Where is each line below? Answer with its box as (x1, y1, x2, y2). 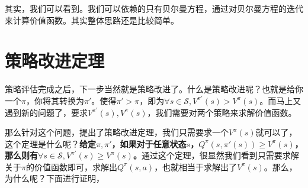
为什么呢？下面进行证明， (5, 172, 104, 184)
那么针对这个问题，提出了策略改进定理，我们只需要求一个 (5, 126, 229, 138)
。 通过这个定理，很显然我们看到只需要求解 (133, 149, 299, 161)
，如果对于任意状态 (111, 137, 187, 150)
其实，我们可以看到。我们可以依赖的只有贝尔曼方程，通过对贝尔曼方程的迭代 (5, 2, 303, 14)
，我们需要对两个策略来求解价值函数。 (147, 106, 297, 118)
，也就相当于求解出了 (154, 160, 238, 173)
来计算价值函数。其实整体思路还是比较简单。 (5, 14, 179, 26)
